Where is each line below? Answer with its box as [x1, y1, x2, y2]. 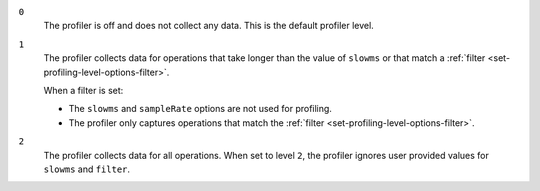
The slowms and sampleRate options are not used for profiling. [68, 103, 332, 115]
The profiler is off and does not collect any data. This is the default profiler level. [43, 20, 374, 32]
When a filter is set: [43, 84, 124, 96]
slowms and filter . [43, 163, 130, 175]
